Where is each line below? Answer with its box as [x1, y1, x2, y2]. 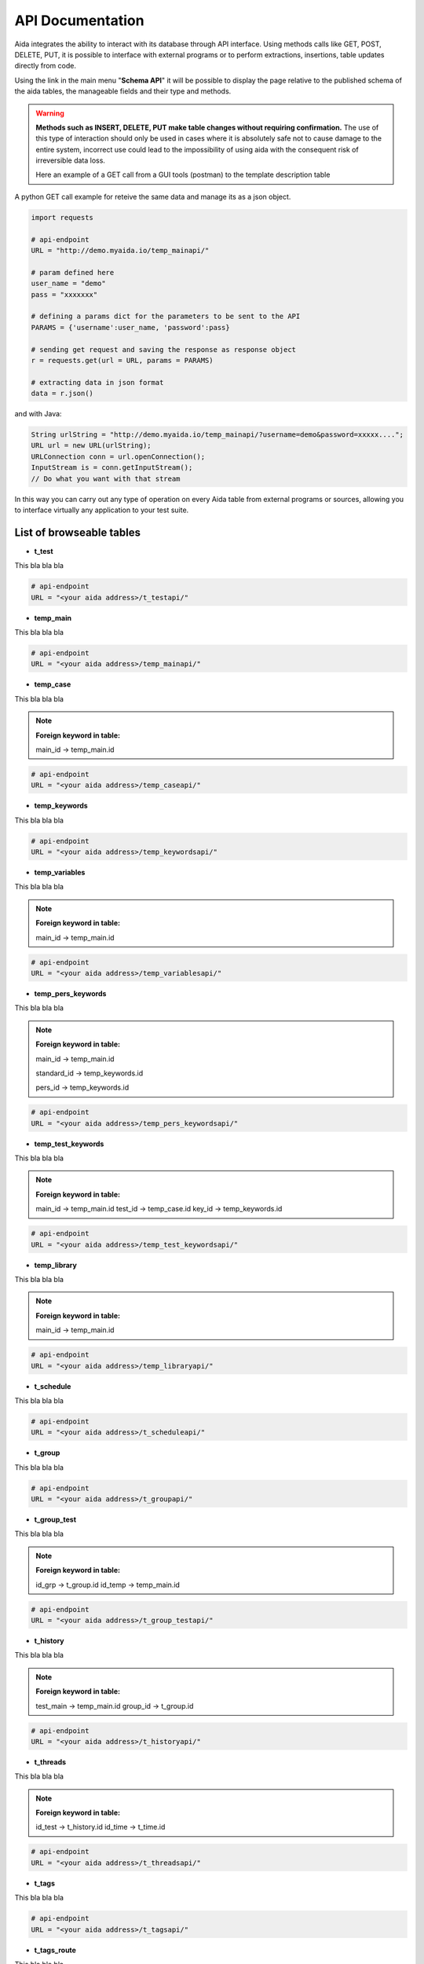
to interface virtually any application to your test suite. [14, 505, 189, 515]
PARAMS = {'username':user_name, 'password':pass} [31, 323, 231, 332]
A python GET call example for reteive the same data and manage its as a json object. [14, 192, 291, 201]
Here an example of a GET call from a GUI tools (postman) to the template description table [35, 170, 331, 180]
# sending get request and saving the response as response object [31, 345, 297, 354]
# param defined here [31, 268, 115, 277]
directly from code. [14, 61, 76, 71]
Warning [35, 108, 64, 118]
